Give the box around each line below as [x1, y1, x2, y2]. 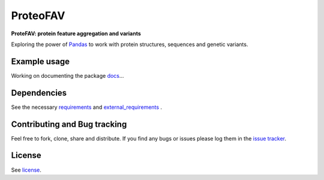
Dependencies [11, 87, 67, 98]
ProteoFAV [11, 9, 65, 22]
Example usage [11, 56, 70, 66]
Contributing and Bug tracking [11, 119, 127, 129]
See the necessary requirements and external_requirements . [11, 103, 162, 111]
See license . [11, 166, 42, 173]
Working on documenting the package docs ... [11, 72, 124, 79]
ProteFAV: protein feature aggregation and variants [11, 30, 141, 37]
